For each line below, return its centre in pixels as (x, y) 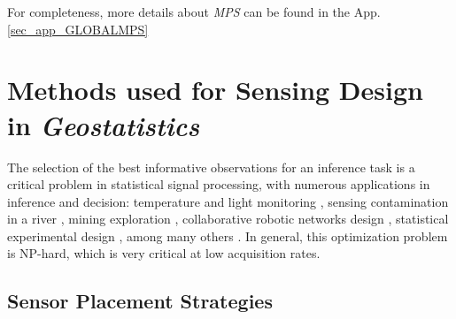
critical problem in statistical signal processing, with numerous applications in (219, 184)
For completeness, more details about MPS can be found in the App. (194, 11)
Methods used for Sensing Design (215, 90)
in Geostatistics (104, 125)
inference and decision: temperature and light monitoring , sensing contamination (228, 201)
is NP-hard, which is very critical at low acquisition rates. (164, 253)
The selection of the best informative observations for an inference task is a (211, 167)
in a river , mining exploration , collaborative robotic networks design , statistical (228, 219)
